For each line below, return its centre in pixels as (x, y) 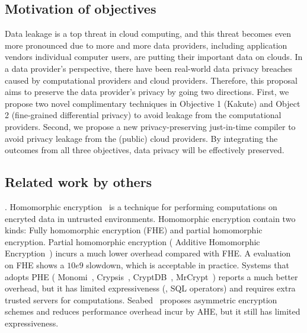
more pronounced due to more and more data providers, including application (146, 45)
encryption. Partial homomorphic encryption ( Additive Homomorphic (132, 241)
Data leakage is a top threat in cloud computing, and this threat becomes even (148, 34)
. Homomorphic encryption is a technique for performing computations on (141, 206)
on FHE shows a (35, 264)
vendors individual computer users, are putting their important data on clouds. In (154, 57)
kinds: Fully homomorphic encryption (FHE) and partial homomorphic (134, 230)
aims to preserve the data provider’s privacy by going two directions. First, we (147, 92)
